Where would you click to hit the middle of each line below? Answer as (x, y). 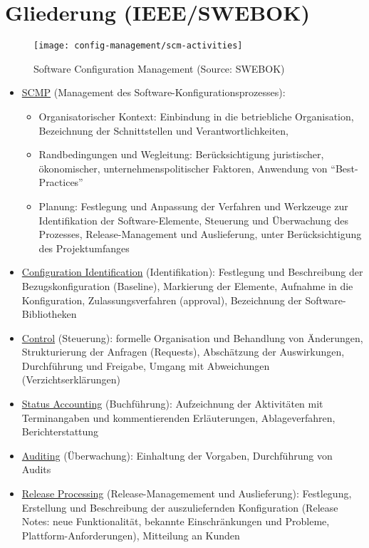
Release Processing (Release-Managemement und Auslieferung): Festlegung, (187, 493)
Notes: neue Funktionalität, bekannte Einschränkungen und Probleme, (176, 521)
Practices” (61, 182)
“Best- (344, 168)
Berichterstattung (60, 431)
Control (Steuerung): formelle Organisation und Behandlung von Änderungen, (192, 337)
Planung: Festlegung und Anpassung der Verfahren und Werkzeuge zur (193, 206)
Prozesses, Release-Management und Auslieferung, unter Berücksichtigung (200, 234)
